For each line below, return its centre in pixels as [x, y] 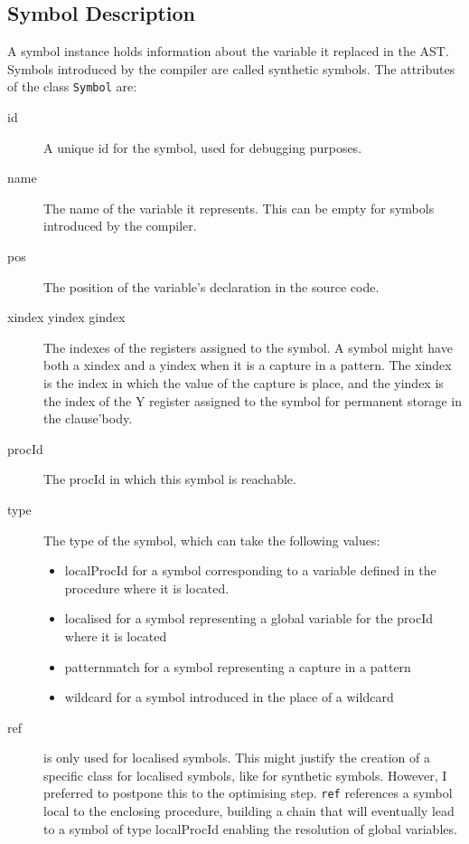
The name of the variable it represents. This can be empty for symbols [239, 208]
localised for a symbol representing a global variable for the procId [249, 618]
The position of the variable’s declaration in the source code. [211, 286]
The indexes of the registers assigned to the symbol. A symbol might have [248, 347]
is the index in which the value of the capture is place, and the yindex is [244, 382]
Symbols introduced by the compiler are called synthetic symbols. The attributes [231, 68]
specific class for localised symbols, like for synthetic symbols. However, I [245, 775]
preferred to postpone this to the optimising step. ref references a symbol [248, 793]
